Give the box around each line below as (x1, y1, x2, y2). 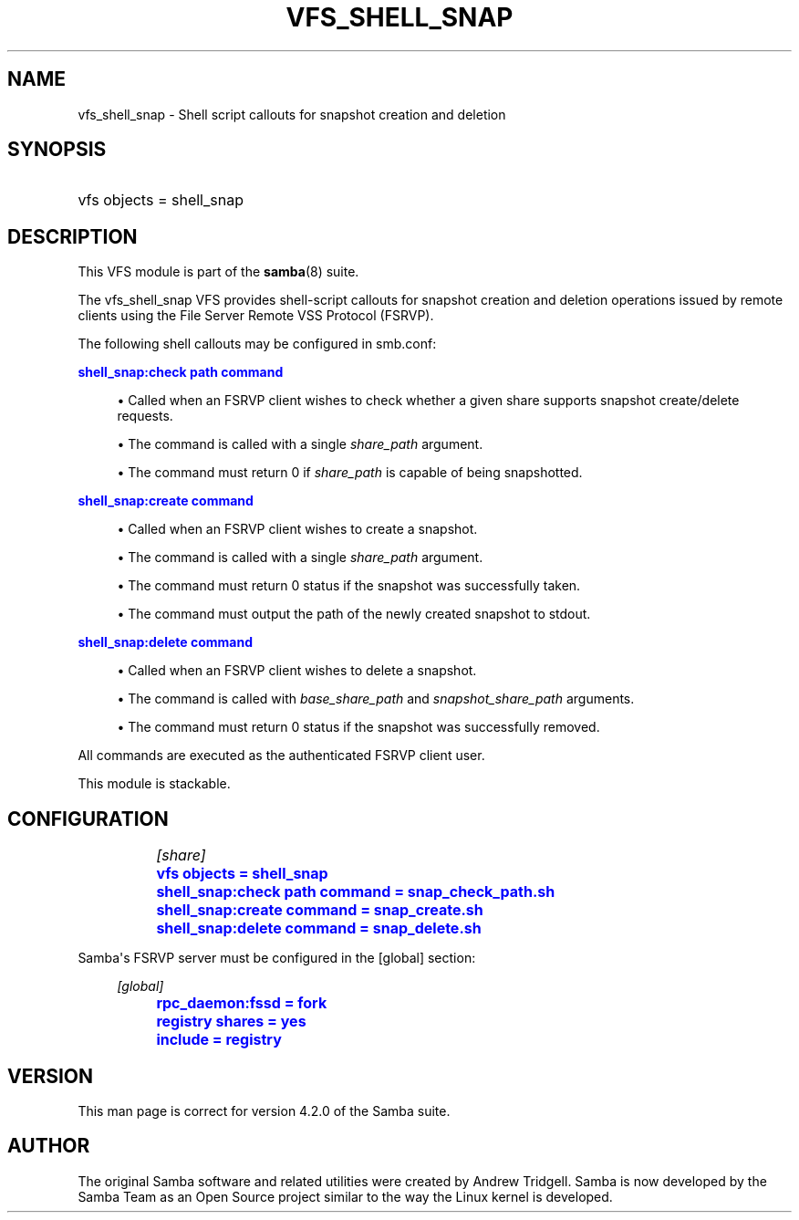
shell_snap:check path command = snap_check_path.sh (156, 882, 555, 902)
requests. (117, 408, 173, 424)
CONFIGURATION (7, 807, 169, 830)
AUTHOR (7, 1134, 90, 1158)
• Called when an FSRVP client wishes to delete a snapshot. (117, 662, 477, 679)
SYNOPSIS (7, 138, 107, 162)
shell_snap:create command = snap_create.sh (156, 901, 483, 920)
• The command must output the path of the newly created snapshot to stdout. (117, 606, 591, 622)
